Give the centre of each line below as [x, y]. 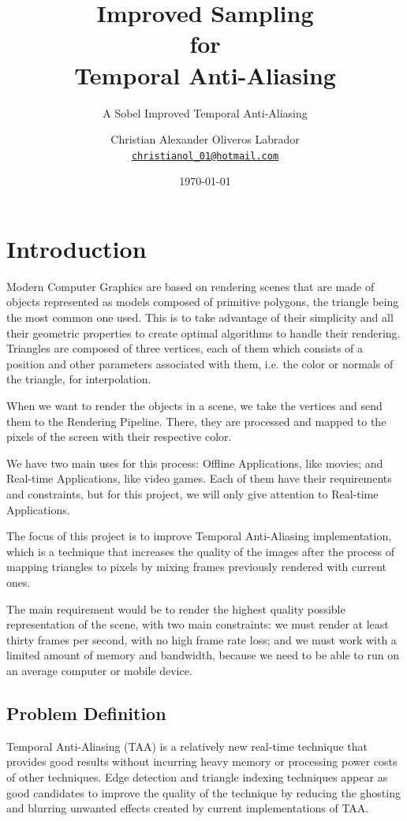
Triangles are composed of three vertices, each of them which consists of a [185, 348]
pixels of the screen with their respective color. [119, 437]
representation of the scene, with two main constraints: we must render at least [198, 624]
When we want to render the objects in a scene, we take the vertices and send [194, 406]
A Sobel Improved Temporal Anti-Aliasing [205, 112]
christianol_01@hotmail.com [205, 156]
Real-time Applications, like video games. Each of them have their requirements [199, 478]
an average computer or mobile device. [99, 670]
